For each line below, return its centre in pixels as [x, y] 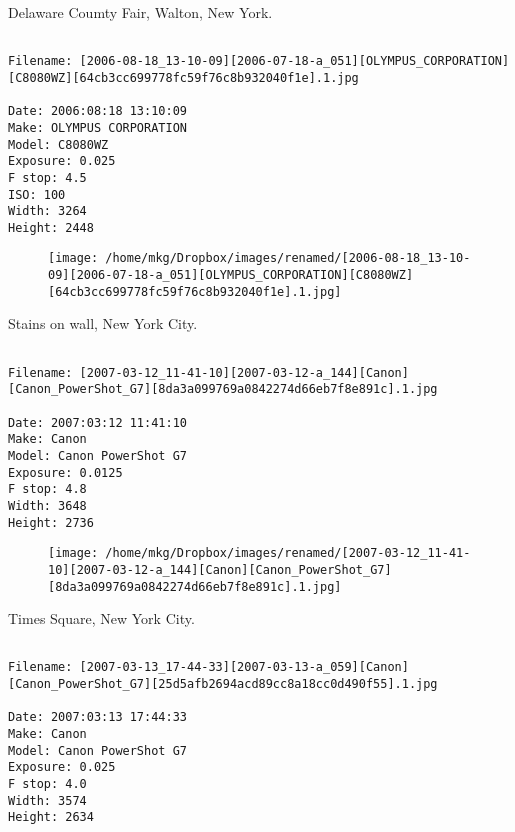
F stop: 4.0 [47, 784]
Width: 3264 [47, 211]
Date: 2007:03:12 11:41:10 [97, 422]
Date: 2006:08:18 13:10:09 [97, 111]
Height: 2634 [51, 817]
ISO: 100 [37, 194]
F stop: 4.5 [47, 177]
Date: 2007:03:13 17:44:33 [97, 717]
